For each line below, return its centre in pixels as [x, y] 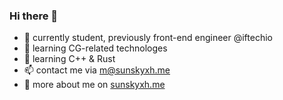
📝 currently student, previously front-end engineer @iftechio [148, 38]
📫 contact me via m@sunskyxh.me [97, 70]
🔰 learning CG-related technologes [95, 48]
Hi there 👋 [34, 16]
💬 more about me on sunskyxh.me [94, 85]
